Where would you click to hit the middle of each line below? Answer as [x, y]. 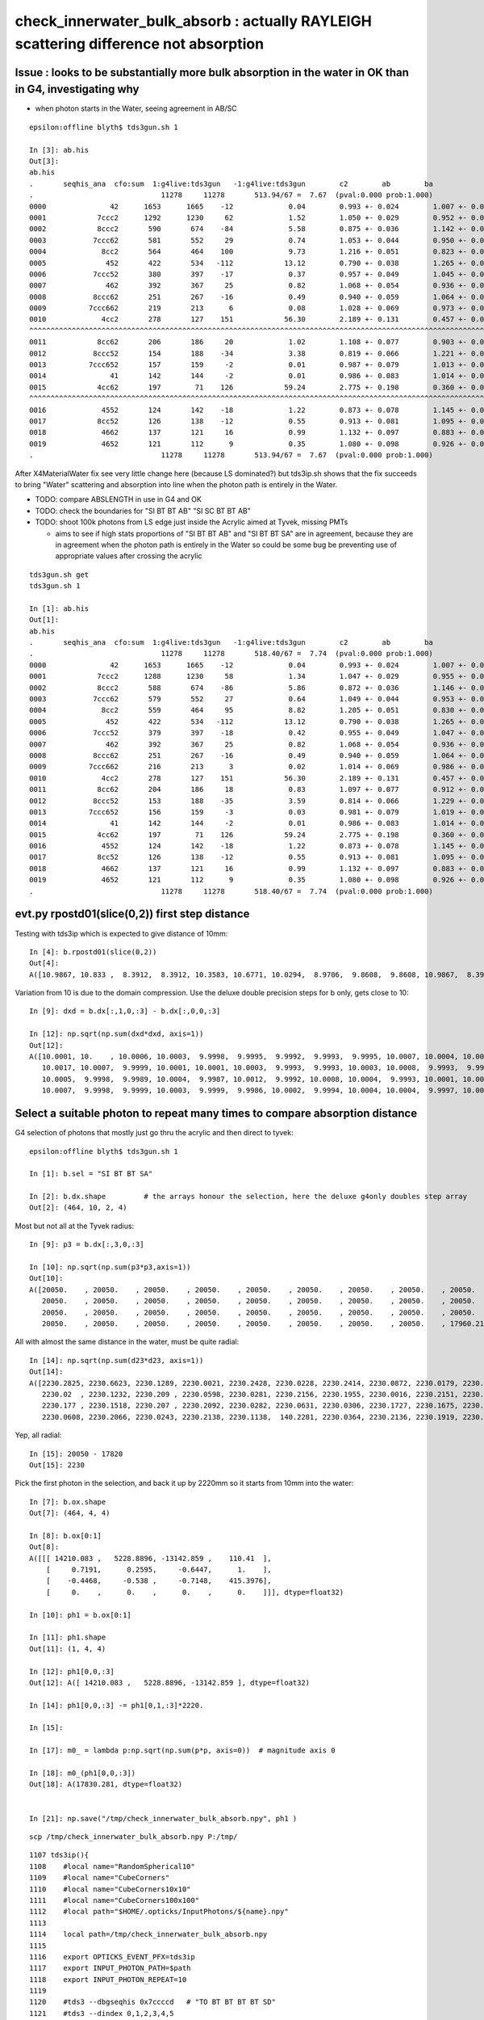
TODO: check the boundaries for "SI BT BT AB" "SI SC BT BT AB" [143, 511]
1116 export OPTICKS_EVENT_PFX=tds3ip [112, 1957]
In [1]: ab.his [59, 608]
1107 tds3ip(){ [59, 1855]
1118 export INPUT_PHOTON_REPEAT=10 [108, 1979]
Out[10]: [46, 1278]
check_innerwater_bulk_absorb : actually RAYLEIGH [194, 21]
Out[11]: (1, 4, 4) [68, 1649]
